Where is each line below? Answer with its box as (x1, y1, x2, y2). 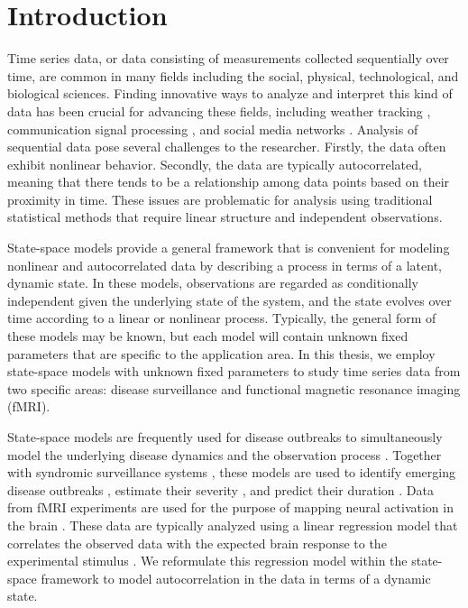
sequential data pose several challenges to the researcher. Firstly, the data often (7, 137, 446, 156)
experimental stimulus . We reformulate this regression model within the (7, 551, 408, 570)
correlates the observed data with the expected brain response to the (7, 533, 387, 552)
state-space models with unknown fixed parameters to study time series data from (7, 362, 461, 381)
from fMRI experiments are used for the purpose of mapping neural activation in (7, 498, 454, 517)
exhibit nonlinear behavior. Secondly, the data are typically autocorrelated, (7, 154, 422, 173)
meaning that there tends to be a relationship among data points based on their (7, 172, 450, 191)
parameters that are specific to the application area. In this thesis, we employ (7, 344, 436, 363)
